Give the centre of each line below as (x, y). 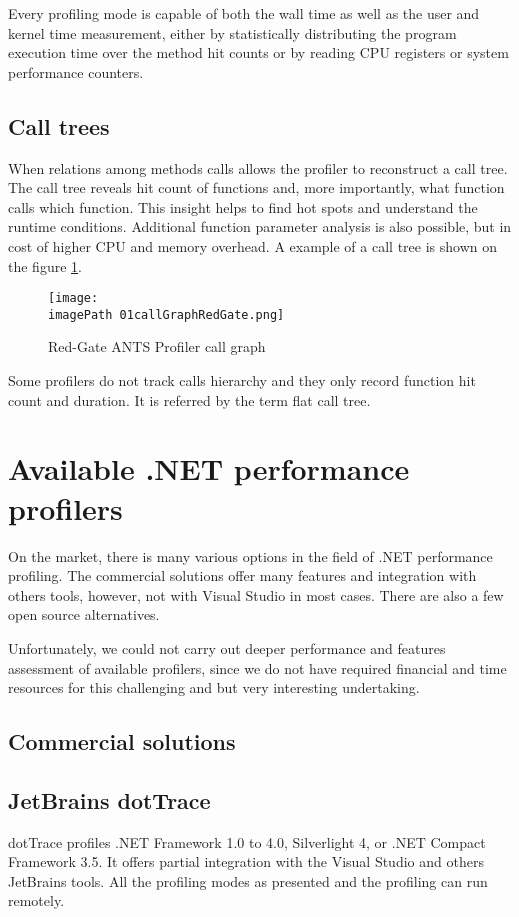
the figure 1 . (45, 265)
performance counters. (76, 71)
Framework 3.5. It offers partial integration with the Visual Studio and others (246, 861)
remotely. (36, 900)
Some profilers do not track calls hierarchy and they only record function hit (242, 380)
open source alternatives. (84, 614)
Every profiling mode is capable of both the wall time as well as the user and (244, 13)
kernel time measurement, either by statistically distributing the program (232, 32)
